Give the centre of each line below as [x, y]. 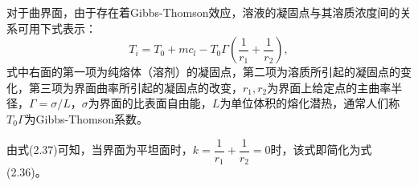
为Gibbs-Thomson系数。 [86, 118]
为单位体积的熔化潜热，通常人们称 [310, 103]
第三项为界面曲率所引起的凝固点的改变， [135, 87]
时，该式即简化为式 [321, 150]
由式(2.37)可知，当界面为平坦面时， [100, 150]
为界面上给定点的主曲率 [329, 87]
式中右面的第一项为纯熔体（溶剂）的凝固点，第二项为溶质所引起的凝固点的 [203, 72]
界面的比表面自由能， [156, 103]
